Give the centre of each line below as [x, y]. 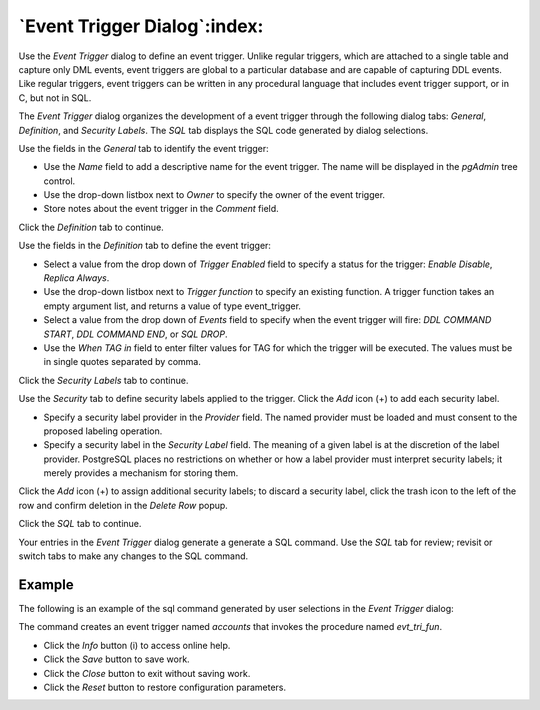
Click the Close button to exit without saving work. [147, 673]
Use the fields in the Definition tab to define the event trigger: [145, 246]
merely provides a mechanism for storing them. [141, 473]
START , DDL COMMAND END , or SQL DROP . [135, 334]
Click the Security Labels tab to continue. [103, 380]
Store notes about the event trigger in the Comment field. [161, 209]
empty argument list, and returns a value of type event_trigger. [172, 306]
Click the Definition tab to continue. [91, 227]
